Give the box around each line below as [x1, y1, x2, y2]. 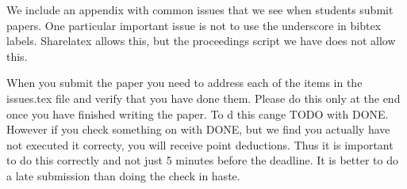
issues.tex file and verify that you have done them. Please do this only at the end [6, 89, 401, 106]
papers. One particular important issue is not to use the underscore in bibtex [6, 17, 382, 33]
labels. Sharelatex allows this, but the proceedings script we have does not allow [6, 32, 396, 49]
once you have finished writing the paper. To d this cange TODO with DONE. [6, 105, 389, 122]
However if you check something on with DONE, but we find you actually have [6, 121, 390, 138]
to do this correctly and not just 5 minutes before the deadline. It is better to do [6, 152, 398, 168]
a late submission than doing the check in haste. [6, 167, 240, 183]
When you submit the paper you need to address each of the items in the [6, 74, 363, 91]
